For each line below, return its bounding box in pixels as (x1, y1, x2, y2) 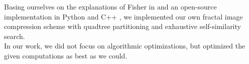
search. (4, 30, 25, 41)
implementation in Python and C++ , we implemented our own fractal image (4, 11, 243, 21)
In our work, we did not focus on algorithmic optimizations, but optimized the (4, 40, 245, 51)
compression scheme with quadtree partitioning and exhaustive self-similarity (4, 21, 241, 31)
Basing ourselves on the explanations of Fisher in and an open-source (4, 1, 217, 11)
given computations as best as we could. (4, 50, 128, 60)
